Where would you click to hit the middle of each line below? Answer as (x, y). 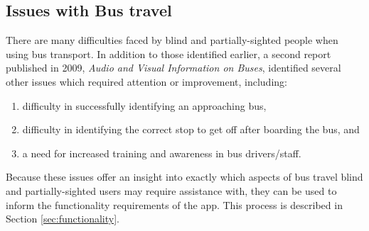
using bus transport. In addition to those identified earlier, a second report (169, 53)
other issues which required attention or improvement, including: (146, 81)
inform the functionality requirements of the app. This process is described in (174, 204)
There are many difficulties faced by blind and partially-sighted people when (172, 40)
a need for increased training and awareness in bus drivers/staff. (162, 153)
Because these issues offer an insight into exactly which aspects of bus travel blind (184, 177)
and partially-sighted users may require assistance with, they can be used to (171, 190)
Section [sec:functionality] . (63, 219)
